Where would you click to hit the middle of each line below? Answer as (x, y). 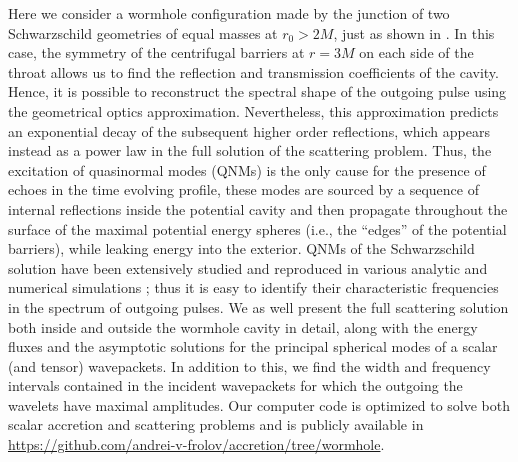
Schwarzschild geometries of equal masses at (143, 32)
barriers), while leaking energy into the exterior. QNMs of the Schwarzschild (241, 248)
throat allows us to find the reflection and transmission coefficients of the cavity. (253, 71)
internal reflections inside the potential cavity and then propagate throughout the (258, 208)
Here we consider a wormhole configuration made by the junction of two (229, 13)
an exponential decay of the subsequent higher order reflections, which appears (249, 130)
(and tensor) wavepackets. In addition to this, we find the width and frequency (249, 365)
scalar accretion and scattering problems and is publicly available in (216, 424)
